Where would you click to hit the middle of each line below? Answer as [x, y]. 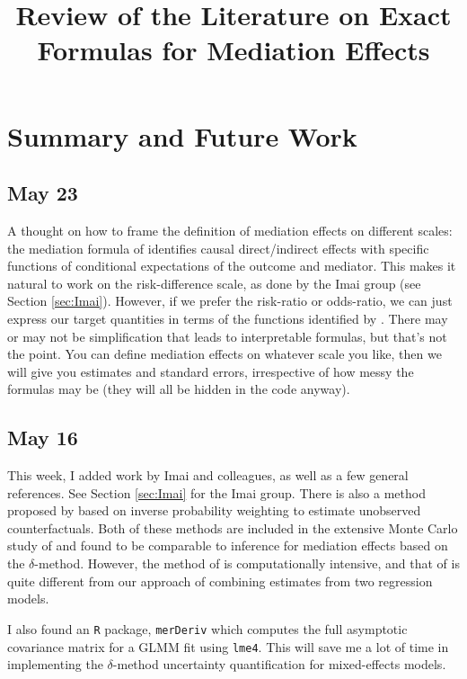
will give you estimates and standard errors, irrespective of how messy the [211, 371]
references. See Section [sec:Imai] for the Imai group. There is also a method [216, 492]
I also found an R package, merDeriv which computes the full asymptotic [207, 628]
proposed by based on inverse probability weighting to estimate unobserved [214, 510]
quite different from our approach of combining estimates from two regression [220, 581]
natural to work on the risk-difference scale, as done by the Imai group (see [214, 283]
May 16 [43, 438]
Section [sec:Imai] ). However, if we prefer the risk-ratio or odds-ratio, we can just [230, 301]
